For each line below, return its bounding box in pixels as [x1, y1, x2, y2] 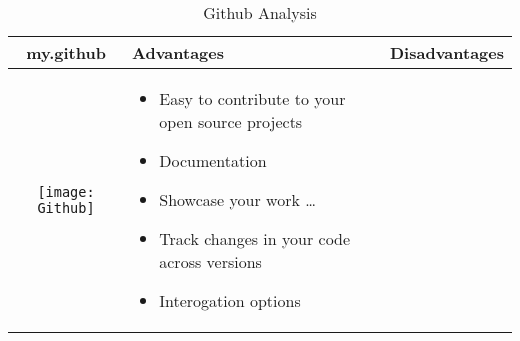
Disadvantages [390, 41, 504, 64]
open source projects [159, 110, 303, 133]
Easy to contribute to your [159, 87, 346, 110]
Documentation [159, 149, 267, 172]
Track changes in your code [159, 227, 351, 250]
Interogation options [159, 289, 301, 312]
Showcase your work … [159, 188, 316, 211]
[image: [37, 183, 95, 200]
